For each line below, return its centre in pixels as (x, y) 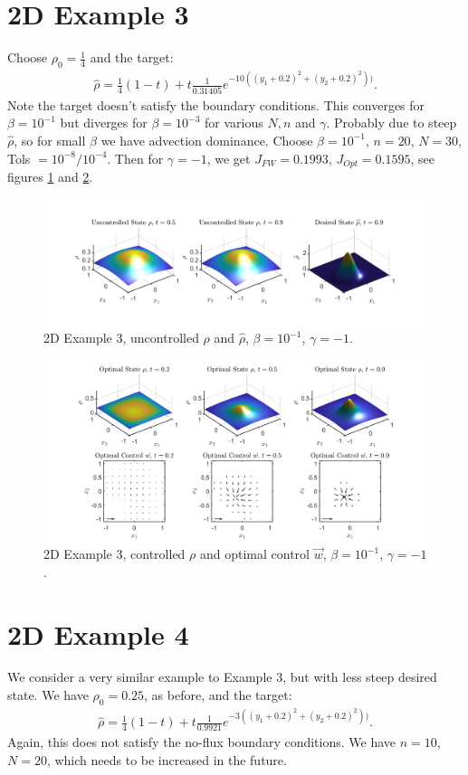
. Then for (135, 158)
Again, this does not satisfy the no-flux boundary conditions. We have (202, 742)
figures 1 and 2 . (50, 176)
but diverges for (104, 123)
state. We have (48, 695)
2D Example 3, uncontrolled (121, 338)
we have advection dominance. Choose (207, 140)
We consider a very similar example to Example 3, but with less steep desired (222, 677)
